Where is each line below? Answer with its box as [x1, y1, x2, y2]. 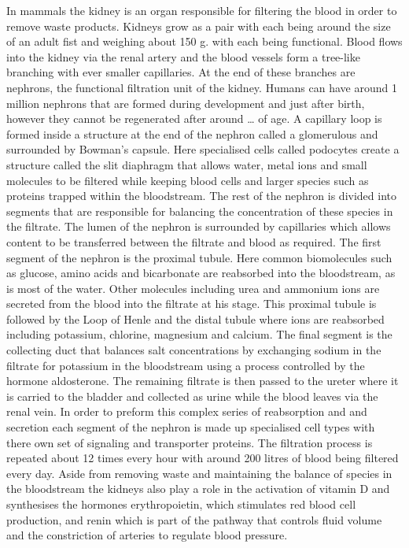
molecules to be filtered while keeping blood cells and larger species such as [6, 172, 369, 188]
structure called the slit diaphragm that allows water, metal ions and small [6, 156, 367, 172]
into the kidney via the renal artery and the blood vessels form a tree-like [6, 48, 360, 65]
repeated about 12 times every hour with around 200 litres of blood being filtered [6, 450, 399, 466]
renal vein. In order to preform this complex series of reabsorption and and [6, 403, 367, 420]
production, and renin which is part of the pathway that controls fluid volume [6, 511, 382, 528]
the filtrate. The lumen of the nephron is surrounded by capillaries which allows [6, 218, 391, 235]
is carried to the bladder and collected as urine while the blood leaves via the [6, 387, 378, 404]
